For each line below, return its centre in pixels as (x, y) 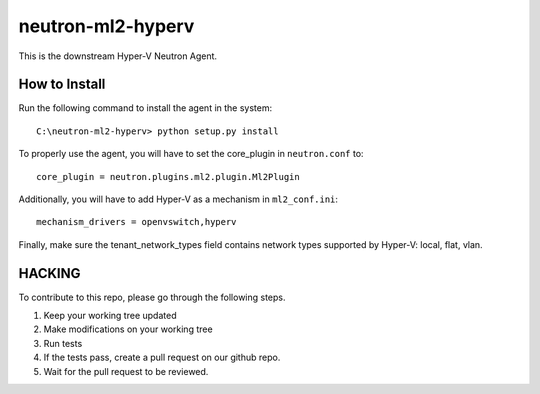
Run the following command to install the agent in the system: (145, 108)
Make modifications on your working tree (128, 329)
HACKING (49, 273)
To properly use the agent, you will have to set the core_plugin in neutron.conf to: (191, 154)
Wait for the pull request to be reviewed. (126, 371)
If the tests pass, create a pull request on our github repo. (162, 357)
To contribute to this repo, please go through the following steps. (152, 297)
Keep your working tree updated (110, 316)
